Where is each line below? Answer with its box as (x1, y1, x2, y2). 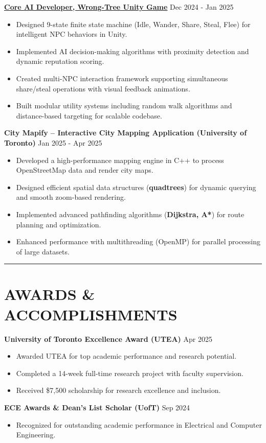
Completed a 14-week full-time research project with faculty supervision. (16, 367, 243, 378)
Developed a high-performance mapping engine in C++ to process (16, 154, 224, 165)
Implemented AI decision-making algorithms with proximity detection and (16, 45, 249, 56)
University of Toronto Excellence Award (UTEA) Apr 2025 (4, 333, 212, 344)
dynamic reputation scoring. (16, 56, 104, 66)
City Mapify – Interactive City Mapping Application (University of (4, 127, 247, 138)
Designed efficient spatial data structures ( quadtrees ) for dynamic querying (16, 181, 256, 192)
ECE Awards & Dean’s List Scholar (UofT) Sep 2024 (4, 402, 190, 412)
